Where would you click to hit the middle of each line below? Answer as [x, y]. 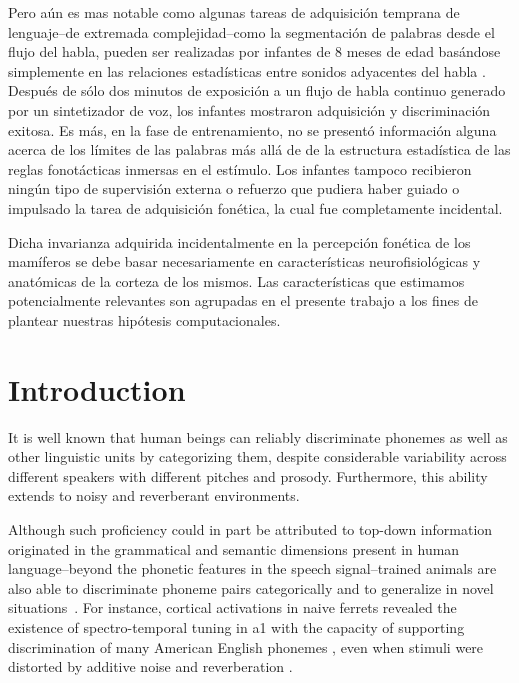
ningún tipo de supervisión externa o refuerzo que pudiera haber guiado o [234, 188]
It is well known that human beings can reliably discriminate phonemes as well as [258, 436]
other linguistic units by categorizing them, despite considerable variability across [257, 456]
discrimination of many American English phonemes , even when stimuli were [246, 646]
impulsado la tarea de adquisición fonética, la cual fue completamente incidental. [255, 207]
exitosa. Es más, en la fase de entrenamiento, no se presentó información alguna [252, 129]
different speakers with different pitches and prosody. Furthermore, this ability [248, 475]
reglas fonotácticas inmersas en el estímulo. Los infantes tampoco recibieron [240, 168]
